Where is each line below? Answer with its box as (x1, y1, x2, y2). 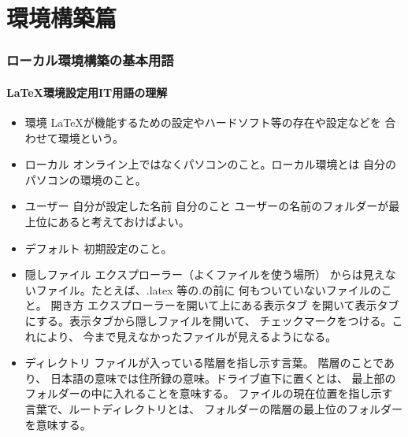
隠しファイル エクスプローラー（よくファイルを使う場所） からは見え (24, 266, 385, 283)
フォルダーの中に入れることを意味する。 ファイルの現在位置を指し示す (24, 385, 393, 402)
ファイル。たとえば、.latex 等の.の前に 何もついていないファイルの (35, 281, 381, 298)
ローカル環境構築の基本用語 (6, 50, 174, 70)
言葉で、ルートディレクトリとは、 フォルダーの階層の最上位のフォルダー (24, 400, 402, 417)
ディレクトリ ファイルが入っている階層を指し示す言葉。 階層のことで (24, 354, 384, 371)
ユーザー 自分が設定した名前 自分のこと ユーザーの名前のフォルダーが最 (24, 198, 400, 214)
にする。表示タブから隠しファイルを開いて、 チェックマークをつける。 (24, 312, 392, 328)
